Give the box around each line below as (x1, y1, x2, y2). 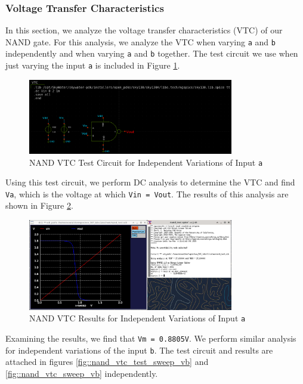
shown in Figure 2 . (5, 199, 73, 212)
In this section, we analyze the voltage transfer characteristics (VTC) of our (5, 24, 283, 36)
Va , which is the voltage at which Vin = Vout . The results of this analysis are (5, 187, 289, 200)
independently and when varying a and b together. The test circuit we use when (5, 47, 298, 60)
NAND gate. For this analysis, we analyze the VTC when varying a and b (5, 35, 276, 48)
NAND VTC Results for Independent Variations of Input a (29, 312, 246, 324)
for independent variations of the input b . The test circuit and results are (5, 343, 273, 356)
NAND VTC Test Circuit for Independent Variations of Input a (29, 156, 263, 168)
